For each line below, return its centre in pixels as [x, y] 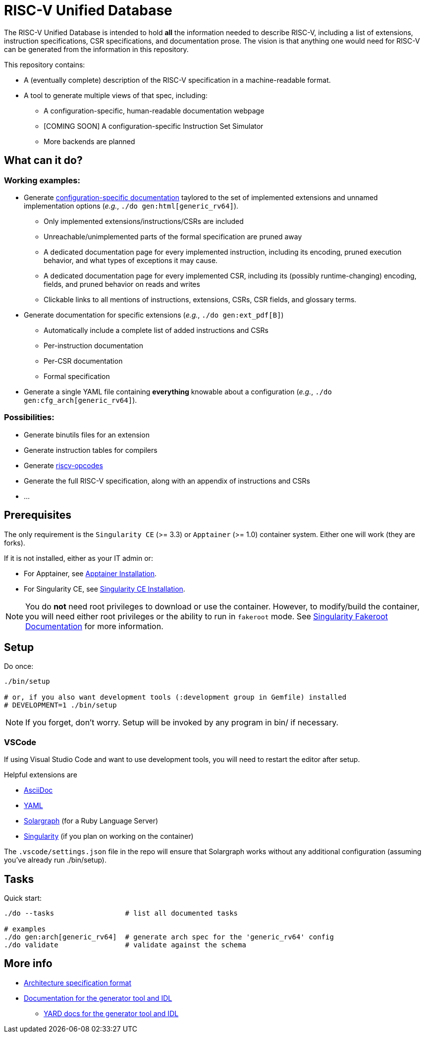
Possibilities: [29, 417]
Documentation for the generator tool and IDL [98, 998]
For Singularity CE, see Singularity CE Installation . [105, 589]
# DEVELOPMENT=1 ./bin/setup [60, 705]
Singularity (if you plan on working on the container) [109, 836]
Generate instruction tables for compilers [91, 450]
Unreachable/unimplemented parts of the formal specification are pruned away [173, 236]
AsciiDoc [38, 790]
